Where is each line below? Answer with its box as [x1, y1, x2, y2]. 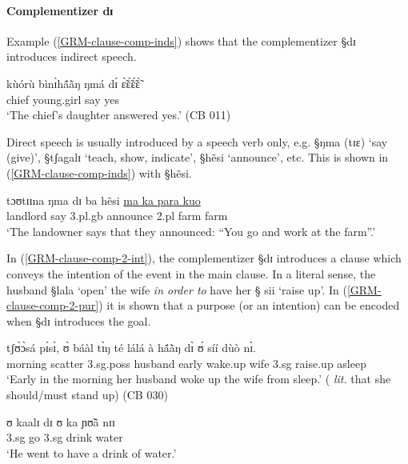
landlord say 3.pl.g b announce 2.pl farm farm [6, 207, 228, 224]
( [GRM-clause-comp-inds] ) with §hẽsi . [6, 164, 192, 181]
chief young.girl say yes [6, 90, 119, 107]
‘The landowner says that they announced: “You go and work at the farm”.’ [6, 222, 376, 239]
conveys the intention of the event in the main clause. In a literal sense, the [6, 265, 376, 282]
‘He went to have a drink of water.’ [6, 444, 177, 461]
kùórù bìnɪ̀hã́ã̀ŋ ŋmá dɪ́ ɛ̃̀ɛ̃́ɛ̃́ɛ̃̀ [6, 74, 141, 91]
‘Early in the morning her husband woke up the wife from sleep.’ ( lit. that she [6, 370, 391, 387]
